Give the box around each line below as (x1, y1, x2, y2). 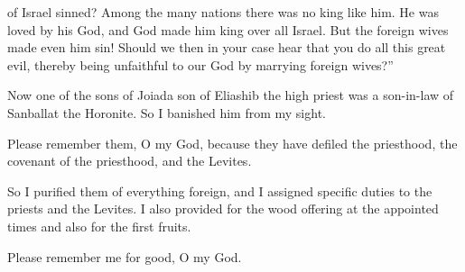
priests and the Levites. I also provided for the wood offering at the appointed (7, 199, 439, 218)
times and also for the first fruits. (7, 216, 191, 235)
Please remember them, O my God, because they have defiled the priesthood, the (7, 133, 458, 152)
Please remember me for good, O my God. (7, 247, 242, 266)
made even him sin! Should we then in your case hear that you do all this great (7, 38, 446, 57)
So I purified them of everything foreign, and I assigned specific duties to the (7, 181, 432, 200)
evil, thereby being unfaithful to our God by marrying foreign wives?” (7, 55, 394, 74)
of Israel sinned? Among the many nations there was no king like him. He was (7, 3, 439, 21)
